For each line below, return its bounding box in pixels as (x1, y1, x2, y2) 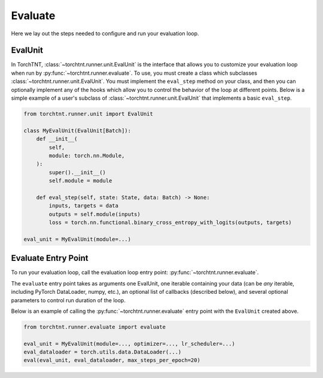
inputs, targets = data (48, 202, 119, 209)
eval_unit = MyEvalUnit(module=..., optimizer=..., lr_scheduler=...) (23, 340, 236, 347)
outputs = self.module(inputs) (48, 211, 141, 217)
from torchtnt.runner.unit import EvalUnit (23, 110, 154, 117)
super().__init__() (48, 169, 106, 176)
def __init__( (36, 136, 78, 143)
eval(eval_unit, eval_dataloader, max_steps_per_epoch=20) (23, 357, 200, 364)
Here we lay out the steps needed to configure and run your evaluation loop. (11, 30, 200, 37)
